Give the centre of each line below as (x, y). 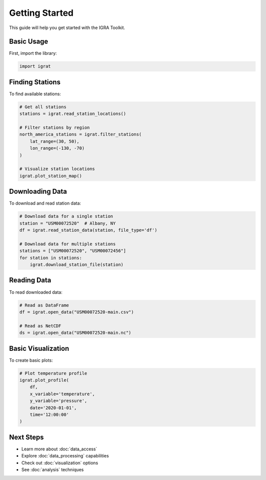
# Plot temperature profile (53, 373)
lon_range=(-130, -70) (57, 148)
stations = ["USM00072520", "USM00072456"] (73, 251)
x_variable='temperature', (63, 394)
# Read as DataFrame (44, 305)
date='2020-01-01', (53, 408)
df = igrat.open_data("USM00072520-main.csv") (77, 312)
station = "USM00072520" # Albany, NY (67, 223)
